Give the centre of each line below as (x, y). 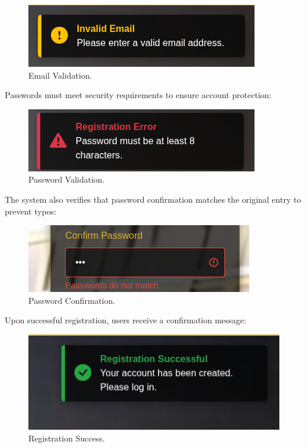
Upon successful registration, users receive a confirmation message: (125, 320)
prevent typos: (31, 211)
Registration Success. (67, 438)
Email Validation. (60, 75)
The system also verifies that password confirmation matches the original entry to (153, 199)
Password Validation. (67, 179)
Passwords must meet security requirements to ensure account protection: (138, 95)
